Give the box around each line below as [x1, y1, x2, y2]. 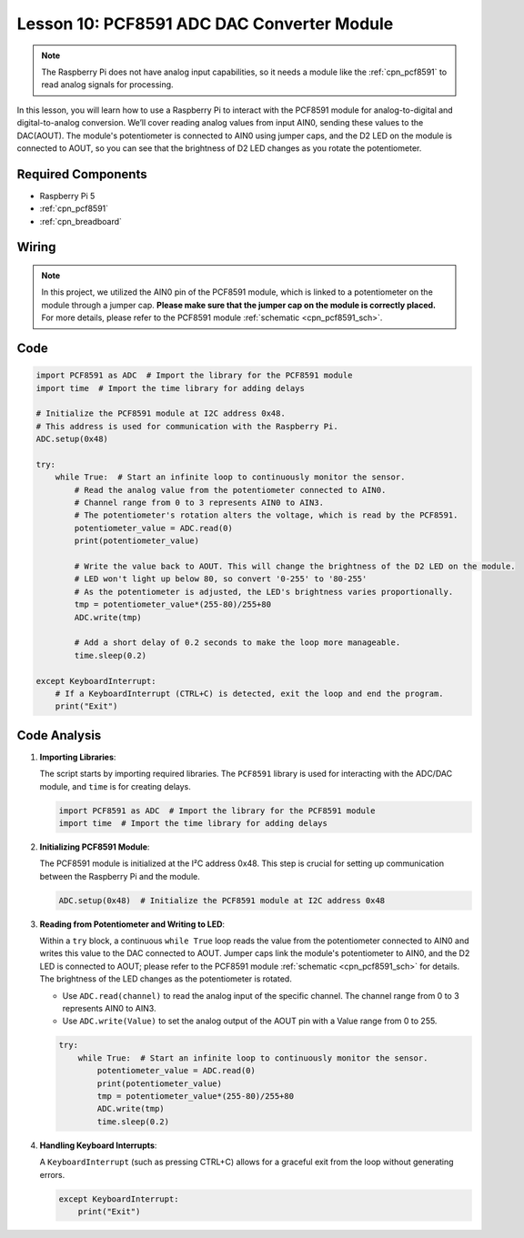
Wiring [16, 239, 56, 255]
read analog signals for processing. [41, 79, 174, 90]
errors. [39, 1169, 65, 1180]
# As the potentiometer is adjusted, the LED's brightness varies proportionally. [74, 587, 454, 597]
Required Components [16, 166, 147, 182]
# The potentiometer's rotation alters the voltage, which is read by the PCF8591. [74, 510, 458, 520]
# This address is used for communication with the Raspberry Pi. [35, 421, 338, 431]
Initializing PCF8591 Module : [39, 841, 150, 852]
